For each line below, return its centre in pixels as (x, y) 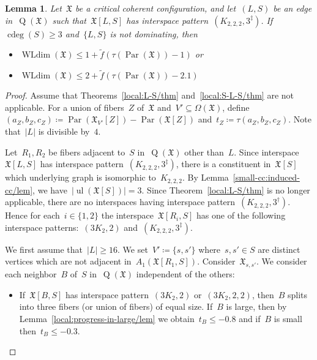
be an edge (293, 8)
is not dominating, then (154, 33)
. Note (300, 119)
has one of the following (241, 215)
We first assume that (44, 249)
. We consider (282, 261)
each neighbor (31, 274)
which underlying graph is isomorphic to (80, 177)
